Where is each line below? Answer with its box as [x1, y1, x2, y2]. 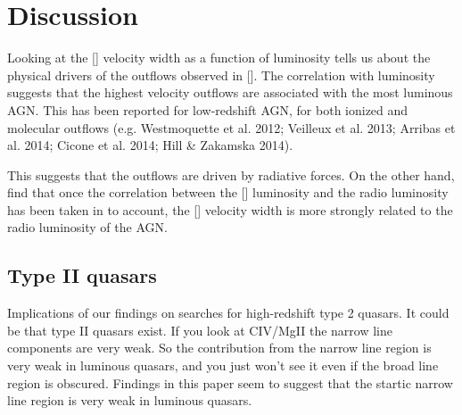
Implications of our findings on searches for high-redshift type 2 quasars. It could [7, 303, 450, 322]
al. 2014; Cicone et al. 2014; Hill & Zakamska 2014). [7, 136, 293, 154]
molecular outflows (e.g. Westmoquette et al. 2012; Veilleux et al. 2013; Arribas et [7, 118, 456, 137]
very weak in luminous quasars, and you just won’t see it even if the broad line [7, 356, 439, 375]
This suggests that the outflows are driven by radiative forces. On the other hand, [7, 165, 455, 184]
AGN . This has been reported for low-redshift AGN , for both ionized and [7, 100, 408, 119]
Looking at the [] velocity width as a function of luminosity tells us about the [7, 48, 431, 67]
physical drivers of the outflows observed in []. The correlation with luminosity [7, 65, 435, 84]
